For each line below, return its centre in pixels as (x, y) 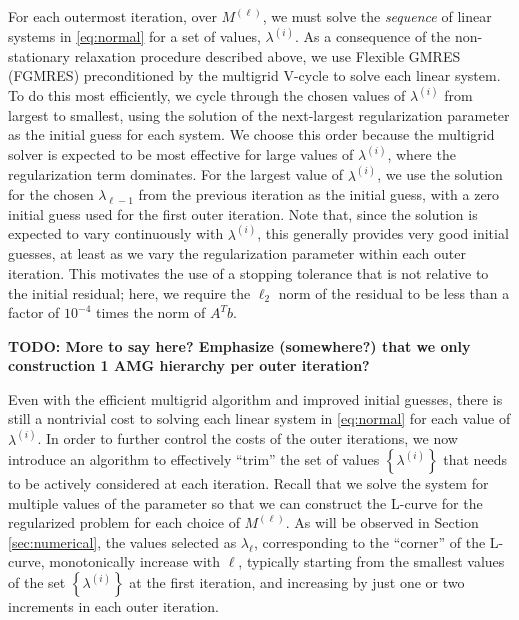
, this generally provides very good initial (383, 233)
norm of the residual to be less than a (394, 292)
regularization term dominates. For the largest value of (175, 174)
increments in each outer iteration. (113, 606)
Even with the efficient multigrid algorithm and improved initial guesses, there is (255, 398)
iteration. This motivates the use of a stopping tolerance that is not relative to (248, 272)
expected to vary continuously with (116, 233)
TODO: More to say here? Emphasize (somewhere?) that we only (239, 345)
